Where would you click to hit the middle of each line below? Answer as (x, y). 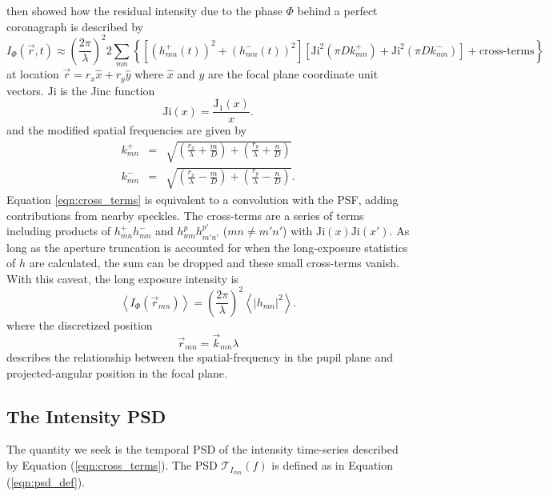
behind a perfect (337, 10)
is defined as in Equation (333, 465)
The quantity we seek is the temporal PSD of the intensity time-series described (202, 449)
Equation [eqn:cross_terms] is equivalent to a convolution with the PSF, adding (202, 199)
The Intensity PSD (86, 416)
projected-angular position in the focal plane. (117, 372)
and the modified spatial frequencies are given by (127, 130)
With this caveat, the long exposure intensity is (123, 278)
